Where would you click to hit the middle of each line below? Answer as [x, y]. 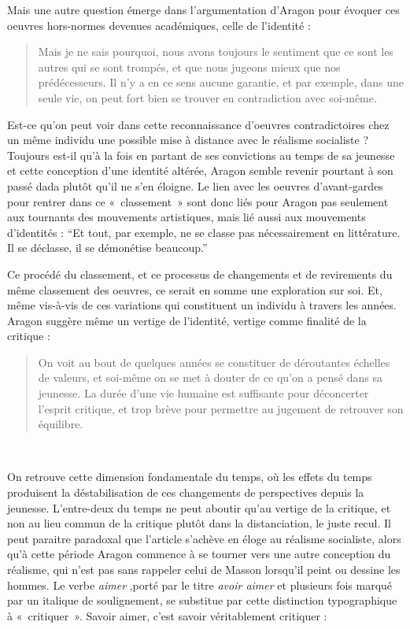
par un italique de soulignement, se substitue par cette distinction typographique [202, 600]
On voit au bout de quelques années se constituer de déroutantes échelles [214, 362]
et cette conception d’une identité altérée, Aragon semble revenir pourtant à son [200, 170]
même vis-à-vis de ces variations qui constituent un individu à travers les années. [202, 305]
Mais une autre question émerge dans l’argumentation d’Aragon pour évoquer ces [203, 9]
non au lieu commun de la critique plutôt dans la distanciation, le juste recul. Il [199, 523]
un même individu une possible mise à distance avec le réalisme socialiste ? [188, 140]
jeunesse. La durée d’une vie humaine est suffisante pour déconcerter [203, 393]
